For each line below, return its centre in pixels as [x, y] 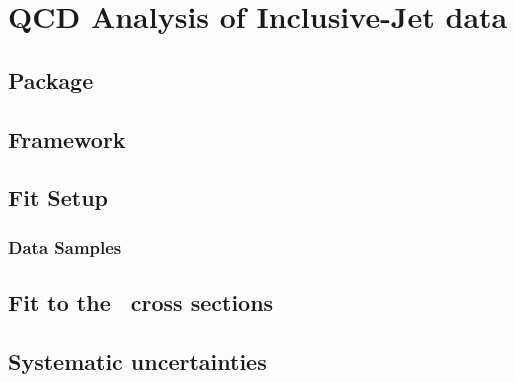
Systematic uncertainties [137, 360]
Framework [67, 138]
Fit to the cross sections [141, 301]
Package [51, 79]
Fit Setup [58, 197]
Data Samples [65, 246]
